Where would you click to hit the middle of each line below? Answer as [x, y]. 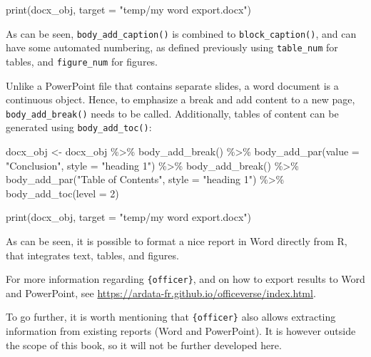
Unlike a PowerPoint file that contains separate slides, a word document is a [172, 85]
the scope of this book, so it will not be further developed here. [144, 345]
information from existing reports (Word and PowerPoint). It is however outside [181, 331]
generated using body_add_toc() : [79, 127]
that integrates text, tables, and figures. [92, 255]
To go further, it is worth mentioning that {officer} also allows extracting [171, 317]
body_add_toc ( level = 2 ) [62, 193]
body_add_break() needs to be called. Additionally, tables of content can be [172, 113]
